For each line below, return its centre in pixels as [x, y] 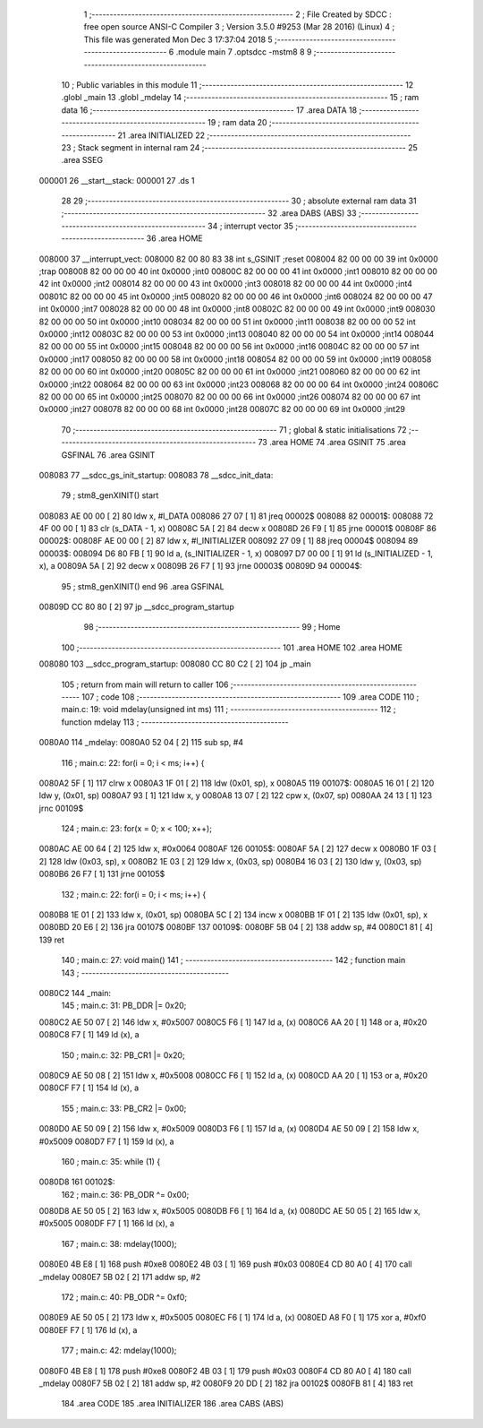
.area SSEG [82, 160]
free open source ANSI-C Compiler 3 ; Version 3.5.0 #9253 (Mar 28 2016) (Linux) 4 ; [239, 27]
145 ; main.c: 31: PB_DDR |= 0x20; [124, 1006]
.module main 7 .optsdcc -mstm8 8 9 [244, 52]
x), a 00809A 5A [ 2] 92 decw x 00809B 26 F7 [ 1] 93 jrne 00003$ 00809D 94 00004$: [200, 566]
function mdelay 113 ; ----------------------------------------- [175, 722]
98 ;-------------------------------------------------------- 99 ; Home [212, 627]
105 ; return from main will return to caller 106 [145, 684]
